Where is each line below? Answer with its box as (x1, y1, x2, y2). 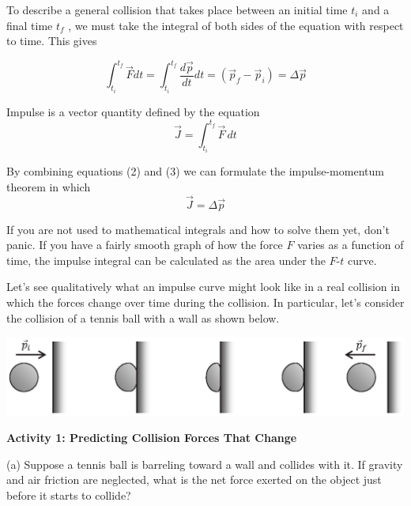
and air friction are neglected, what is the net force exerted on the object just (6, 471, 382, 488)
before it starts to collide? (6, 487, 131, 504)
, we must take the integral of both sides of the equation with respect (68, 17, 404, 33)
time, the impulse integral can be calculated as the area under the (6, 251, 326, 268)
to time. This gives (6, 32, 97, 49)
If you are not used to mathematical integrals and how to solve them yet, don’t (6, 221, 390, 237)
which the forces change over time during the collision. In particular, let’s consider (6, 294, 405, 311)
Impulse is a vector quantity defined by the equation (6, 103, 260, 119)
